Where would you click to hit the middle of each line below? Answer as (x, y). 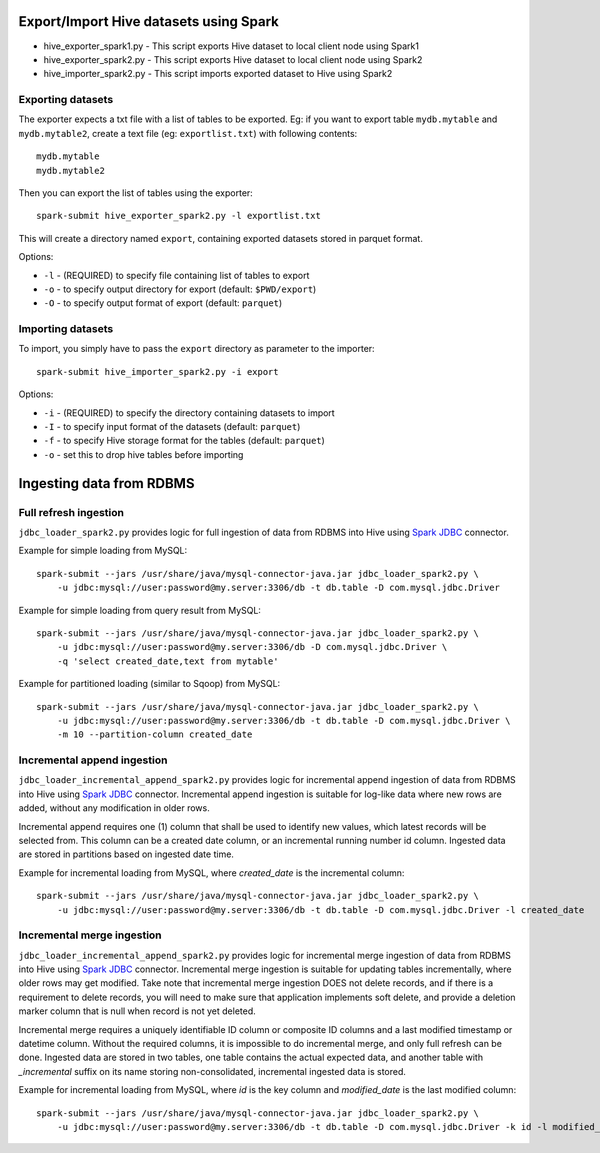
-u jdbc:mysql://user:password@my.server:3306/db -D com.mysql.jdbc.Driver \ (252, 647)
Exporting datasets (66, 100)
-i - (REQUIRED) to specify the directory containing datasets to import (189, 412)
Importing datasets (66, 329)
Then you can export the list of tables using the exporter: (136, 193)
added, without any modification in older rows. (114, 808)
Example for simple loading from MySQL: (103, 551)
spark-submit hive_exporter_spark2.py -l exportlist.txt (179, 216)
